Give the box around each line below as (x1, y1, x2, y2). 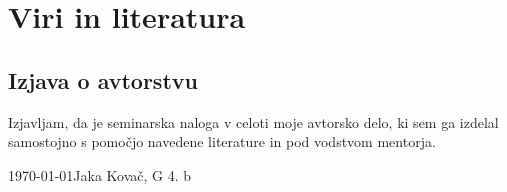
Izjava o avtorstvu (8, 64, 198, 95)
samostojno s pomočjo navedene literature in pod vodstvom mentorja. (8, 131, 436, 152)
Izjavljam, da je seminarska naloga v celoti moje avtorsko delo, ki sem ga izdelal (8, 111, 499, 132)
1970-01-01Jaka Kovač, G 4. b (8, 164, 192, 185)
